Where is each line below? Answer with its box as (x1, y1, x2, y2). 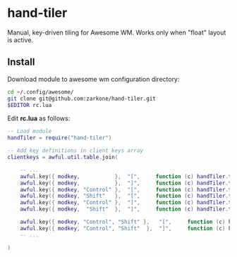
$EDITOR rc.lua (7, 101, 52, 108)
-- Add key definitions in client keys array (7, 147, 143, 154)
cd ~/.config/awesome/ (7, 88, 74, 96)
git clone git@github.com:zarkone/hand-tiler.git (7, 95, 157, 102)
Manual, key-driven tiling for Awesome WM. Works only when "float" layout (7, 28, 226, 37)
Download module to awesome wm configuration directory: (7, 75, 180, 83)
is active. (7, 35, 34, 44)
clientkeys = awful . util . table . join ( (7, 153, 119, 161)
